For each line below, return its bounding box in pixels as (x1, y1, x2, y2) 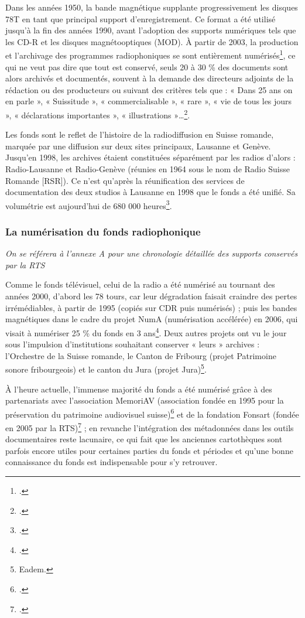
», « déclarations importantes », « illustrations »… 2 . (5, 107, 190, 121)
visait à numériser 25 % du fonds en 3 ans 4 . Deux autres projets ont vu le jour (5, 325, 287, 339)
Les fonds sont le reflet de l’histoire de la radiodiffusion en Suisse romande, (5, 128, 274, 141)
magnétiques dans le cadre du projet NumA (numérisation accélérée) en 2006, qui (5, 313, 298, 325)
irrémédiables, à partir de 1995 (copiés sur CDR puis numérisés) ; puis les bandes (5, 301, 297, 313)
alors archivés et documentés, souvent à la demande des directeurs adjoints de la (5, 72, 294, 84)
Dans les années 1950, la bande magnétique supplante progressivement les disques (5, 1, 298, 13)
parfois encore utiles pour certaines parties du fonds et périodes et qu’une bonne (5, 444, 293, 456)
